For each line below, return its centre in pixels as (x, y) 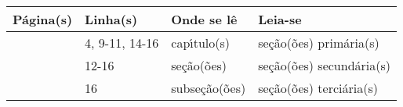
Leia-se (280, 19)
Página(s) (43, 19)
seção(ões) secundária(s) (325, 65)
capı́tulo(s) (201, 43)
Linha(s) (111, 19)
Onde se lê (204, 19)
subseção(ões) (209, 88)
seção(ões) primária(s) (319, 43)
